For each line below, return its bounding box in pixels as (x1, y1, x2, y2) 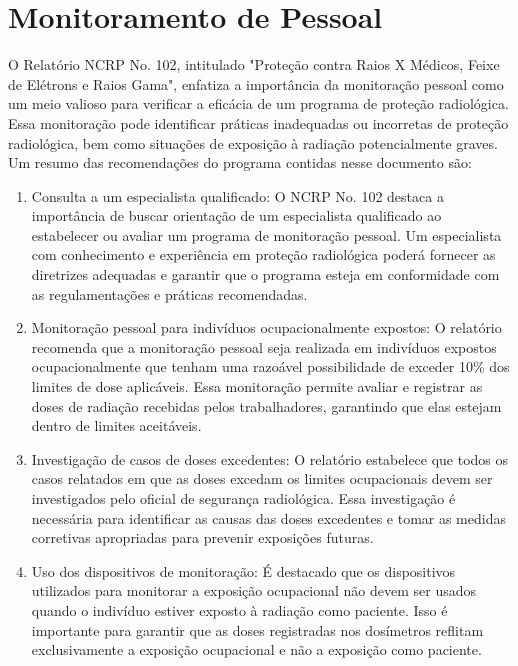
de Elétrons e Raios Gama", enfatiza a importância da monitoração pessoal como (8, 73, 504, 94)
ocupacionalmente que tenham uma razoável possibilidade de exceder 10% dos (31, 356, 510, 377)
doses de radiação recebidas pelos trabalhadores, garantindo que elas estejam (31, 395, 502, 416)
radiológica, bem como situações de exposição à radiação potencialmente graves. (8, 132, 498, 153)
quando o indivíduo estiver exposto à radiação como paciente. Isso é (31, 599, 448, 620)
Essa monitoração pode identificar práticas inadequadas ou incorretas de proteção (8, 112, 509, 133)
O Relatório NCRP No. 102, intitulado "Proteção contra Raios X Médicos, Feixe (8, 54, 500, 75)
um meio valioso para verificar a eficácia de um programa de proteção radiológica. (8, 93, 509, 114)
